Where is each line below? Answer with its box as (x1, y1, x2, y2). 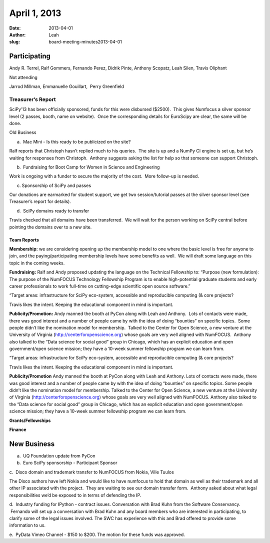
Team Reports (9, 236, 39, 242)
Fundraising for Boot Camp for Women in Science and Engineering (22, 164, 160, 170)
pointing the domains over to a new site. (9, 224, 92, 230)
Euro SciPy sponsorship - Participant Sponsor (22, 460, 117, 466)
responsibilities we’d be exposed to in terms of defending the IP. (9, 492, 141, 498)
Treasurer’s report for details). (9, 198, 71, 204)
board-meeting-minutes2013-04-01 (48, 39, 122, 45)
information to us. (9, 522, 46, 528)
